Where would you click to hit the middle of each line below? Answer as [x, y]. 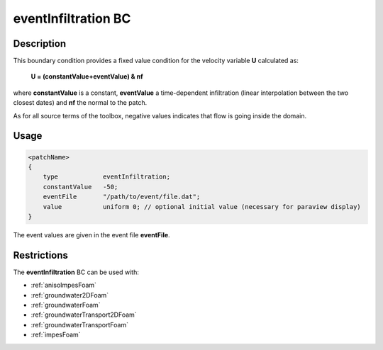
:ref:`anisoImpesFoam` [64, 285]
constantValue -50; [81, 187]
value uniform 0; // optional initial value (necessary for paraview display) [202, 207]
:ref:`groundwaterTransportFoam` [80, 324]
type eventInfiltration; [106, 177]
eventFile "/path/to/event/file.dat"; [122, 197]
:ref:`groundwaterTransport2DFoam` [84, 315]
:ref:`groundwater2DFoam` [70, 295]
